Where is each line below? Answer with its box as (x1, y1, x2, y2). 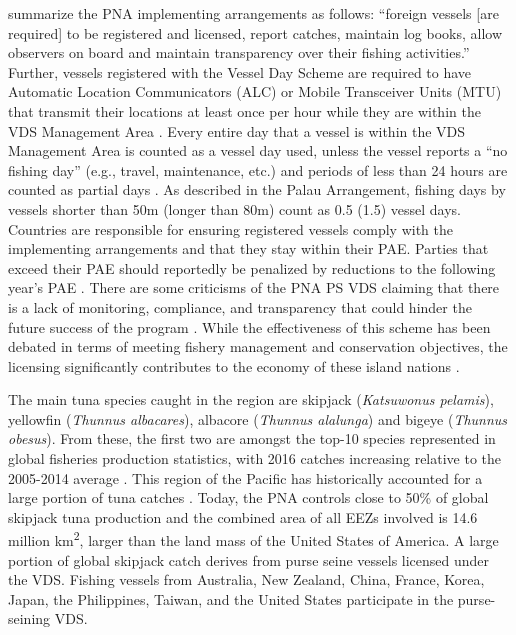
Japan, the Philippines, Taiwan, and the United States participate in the (8, 588, 454, 609)
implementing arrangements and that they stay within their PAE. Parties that (8, 238, 489, 259)
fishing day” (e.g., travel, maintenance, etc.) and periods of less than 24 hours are (8, 159, 508, 180)
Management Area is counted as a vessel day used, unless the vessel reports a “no (8, 140, 508, 161)
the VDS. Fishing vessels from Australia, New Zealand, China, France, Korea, (8, 569, 485, 590)
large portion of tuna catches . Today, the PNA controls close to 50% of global (8, 487, 489, 508)
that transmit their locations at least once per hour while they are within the (8, 100, 481, 121)
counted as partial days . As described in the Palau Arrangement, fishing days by (8, 179, 506, 200)
